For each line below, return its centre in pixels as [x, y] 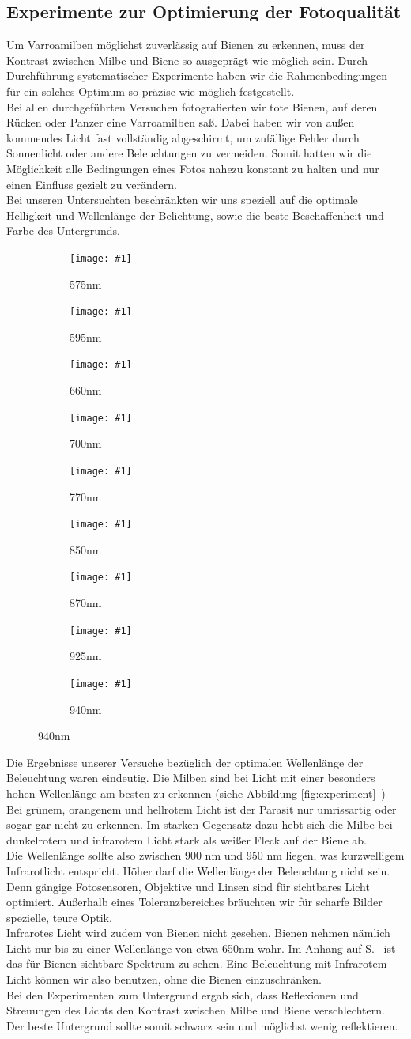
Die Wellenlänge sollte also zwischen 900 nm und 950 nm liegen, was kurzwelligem [205, 855]
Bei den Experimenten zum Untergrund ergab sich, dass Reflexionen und [183, 994]
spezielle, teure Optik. [59, 917]
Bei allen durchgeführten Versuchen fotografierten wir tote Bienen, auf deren [192, 106]
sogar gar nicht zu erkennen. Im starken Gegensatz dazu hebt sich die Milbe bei [200, 824]
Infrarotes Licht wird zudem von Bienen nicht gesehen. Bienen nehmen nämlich [198, 933]
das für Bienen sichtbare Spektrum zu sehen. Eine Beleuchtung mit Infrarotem [197, 963]
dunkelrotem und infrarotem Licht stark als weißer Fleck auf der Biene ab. [187, 839]
